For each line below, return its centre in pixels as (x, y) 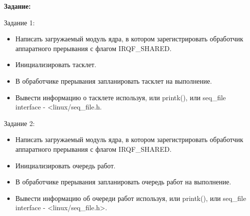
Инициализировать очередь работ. (65, 165)
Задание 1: (19, 22)
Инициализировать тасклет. (56, 64)
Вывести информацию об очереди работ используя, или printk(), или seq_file (131, 198)
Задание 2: (19, 123)
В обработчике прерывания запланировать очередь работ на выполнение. (123, 182)
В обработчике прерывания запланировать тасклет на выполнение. (114, 81)
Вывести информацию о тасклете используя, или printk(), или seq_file (121, 97)
